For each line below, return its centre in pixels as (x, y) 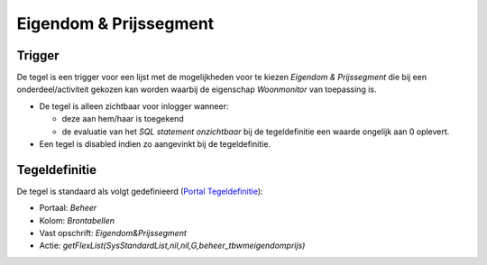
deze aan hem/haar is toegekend (123, 119)
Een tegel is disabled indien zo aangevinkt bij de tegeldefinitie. (155, 144)
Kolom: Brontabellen (77, 220)
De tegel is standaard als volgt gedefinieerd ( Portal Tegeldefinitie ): (140, 191)
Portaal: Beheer (68, 208)
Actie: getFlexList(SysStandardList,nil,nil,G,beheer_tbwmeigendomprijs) (172, 246)
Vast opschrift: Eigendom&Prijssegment (113, 233)
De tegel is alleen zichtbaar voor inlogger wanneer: (134, 106)
